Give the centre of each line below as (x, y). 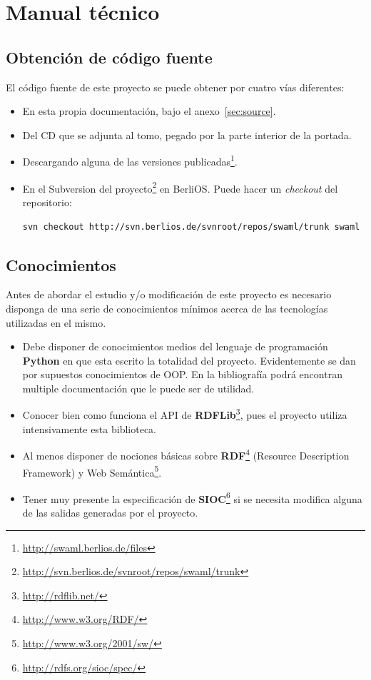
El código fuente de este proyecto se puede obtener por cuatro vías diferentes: (175, 87)
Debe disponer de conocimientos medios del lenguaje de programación (175, 346)
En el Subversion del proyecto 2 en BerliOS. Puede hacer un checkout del (180, 187)
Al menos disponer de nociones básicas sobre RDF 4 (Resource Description (186, 454)
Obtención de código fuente (109, 57)
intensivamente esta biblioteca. (89, 428)
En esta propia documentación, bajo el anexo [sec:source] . (149, 111)
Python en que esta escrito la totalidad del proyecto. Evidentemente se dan (189, 360)
